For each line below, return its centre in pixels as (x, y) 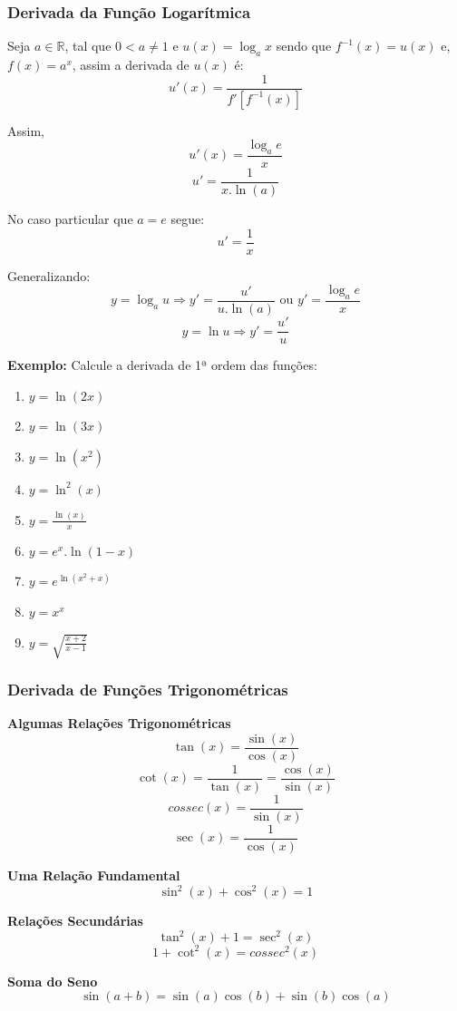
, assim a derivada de (131, 65)
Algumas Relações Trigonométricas (119, 723)
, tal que (88, 46)
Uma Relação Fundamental (94, 875)
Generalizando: (49, 275)
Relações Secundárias (75, 921)
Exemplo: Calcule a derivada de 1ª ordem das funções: (162, 365)
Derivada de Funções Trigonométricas (148, 689)
